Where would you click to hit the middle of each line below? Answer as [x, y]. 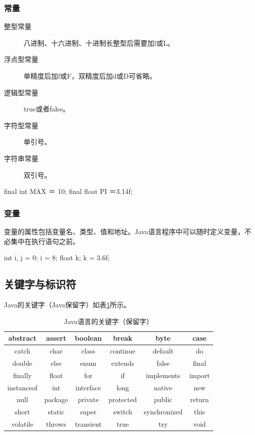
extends [123, 363]
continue [123, 350]
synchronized [163, 412]
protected [123, 399]
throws [56, 424]
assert [56, 338]
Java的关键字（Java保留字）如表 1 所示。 [67, 304]
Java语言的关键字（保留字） [109, 321]
